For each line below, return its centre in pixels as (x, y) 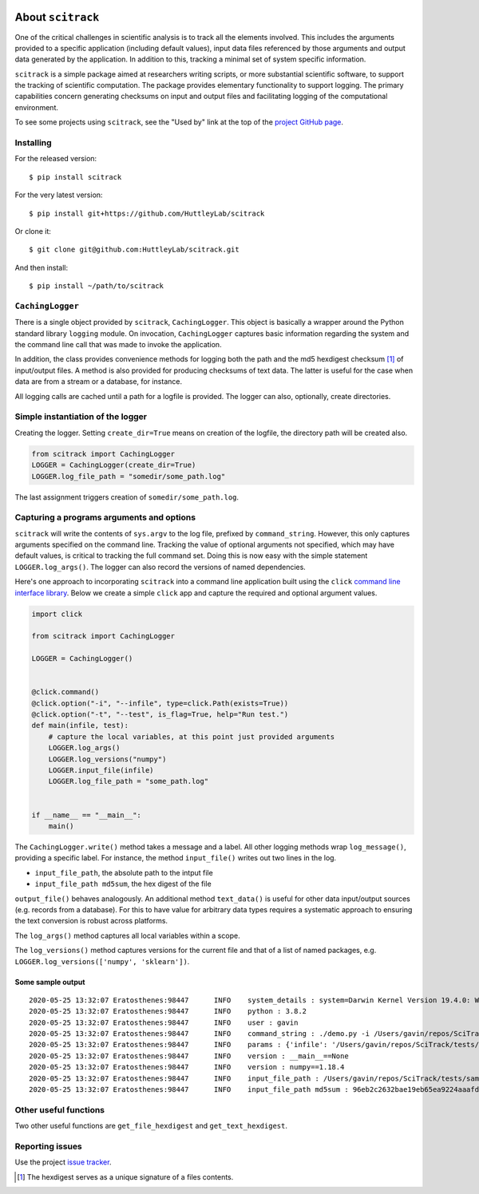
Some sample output (50, 982)
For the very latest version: (59, 195)
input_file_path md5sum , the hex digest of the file (123, 884)
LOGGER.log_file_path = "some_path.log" (129, 781)
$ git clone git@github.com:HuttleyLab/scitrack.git (134, 250)
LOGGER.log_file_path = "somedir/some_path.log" (129, 476)
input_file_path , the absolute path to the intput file (124, 872)
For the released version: (56, 159)
